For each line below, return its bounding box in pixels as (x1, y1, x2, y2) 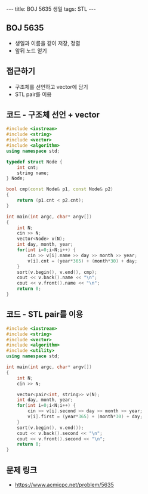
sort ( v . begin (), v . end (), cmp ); (17, 269, 97, 275)
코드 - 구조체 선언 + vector (6, 110, 100, 120)
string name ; (17, 170, 50, 176)
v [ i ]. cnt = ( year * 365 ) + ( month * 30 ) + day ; (27, 258, 138, 264)
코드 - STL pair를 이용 (6, 309, 84, 320)
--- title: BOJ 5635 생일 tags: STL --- (6, 5, 97, 13)
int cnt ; (17, 164, 39, 171)
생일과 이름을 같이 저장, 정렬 (14, 39, 81, 47)
